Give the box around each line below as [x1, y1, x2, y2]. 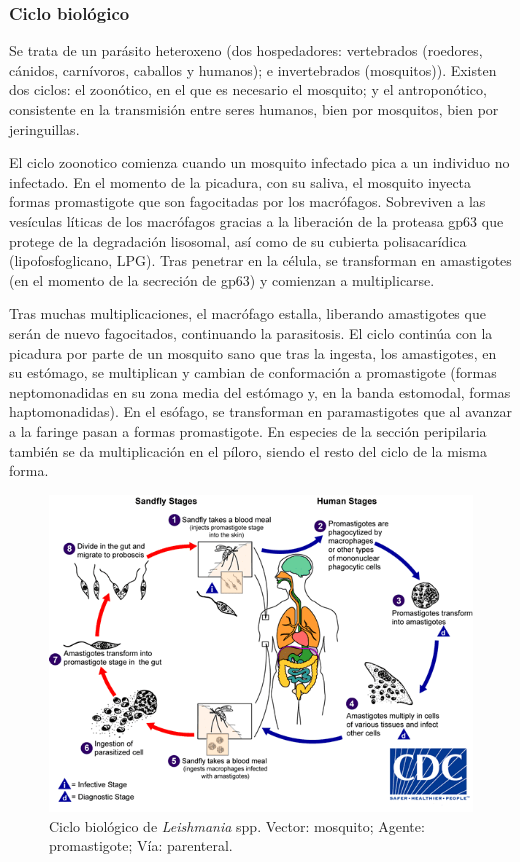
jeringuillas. [9, 118, 80, 139]
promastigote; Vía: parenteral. [49, 835, 233, 856]
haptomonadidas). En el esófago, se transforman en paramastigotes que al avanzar [9, 401, 512, 422]
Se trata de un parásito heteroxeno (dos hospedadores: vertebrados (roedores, [9, 40, 483, 61]
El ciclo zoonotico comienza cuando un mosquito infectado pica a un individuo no [9, 152, 510, 173]
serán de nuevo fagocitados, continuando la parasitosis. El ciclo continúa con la [9, 322, 493, 343]
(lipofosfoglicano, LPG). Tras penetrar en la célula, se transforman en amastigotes [9, 250, 512, 271]
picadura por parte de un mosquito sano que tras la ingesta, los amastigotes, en [9, 342, 497, 363]
